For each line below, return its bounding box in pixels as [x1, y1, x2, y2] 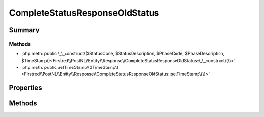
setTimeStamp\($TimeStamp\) [58, 65, 119, 70]
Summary [9, 26, 40, 34]
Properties [9, 84, 42, 92]
